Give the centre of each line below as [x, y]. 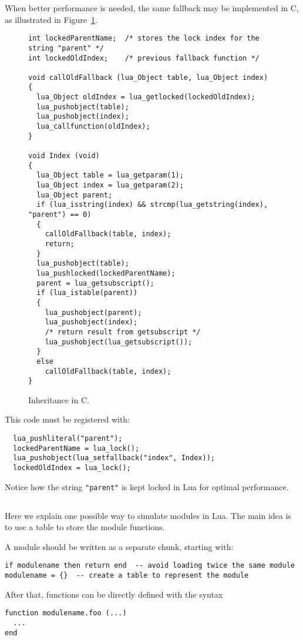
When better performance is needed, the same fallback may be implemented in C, [152, 8]
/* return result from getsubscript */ [123, 332]
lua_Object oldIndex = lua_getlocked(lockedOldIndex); [146, 97]
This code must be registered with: [68, 419]
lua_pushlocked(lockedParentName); [106, 273]
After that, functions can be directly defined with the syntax [114, 594]
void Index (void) [64, 156]
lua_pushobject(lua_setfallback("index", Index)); [114, 458]
